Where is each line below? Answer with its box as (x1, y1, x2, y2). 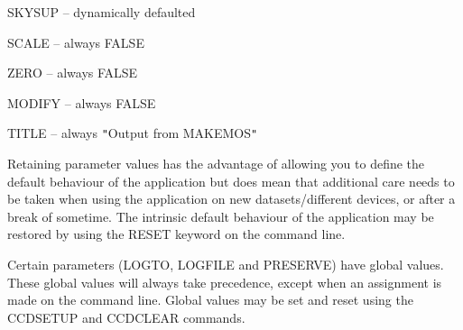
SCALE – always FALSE (7, 32, 144, 51)
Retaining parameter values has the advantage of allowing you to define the (7, 154, 425, 173)
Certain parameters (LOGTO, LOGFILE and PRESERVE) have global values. (7, 255, 444, 273)
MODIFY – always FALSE (7, 93, 156, 112)
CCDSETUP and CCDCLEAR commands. (7, 307, 245, 326)
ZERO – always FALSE (7, 63, 138, 82)
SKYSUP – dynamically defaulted (7, 3, 196, 21)
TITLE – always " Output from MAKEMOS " (7, 124, 258, 142)
